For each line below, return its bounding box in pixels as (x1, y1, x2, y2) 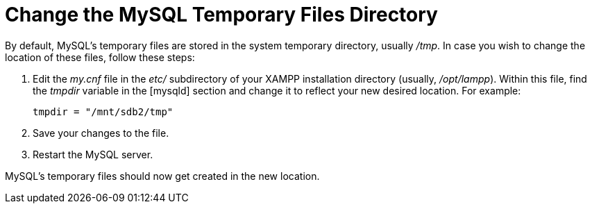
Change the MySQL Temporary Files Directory (5, 3, 438, 26)
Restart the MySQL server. (33, 148, 153, 160)
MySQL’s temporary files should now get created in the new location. (5, 169, 320, 182)
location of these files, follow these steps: (5, 51, 195, 63)
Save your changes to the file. (33, 126, 169, 139)
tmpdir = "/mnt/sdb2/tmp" (33, 106, 174, 117)
